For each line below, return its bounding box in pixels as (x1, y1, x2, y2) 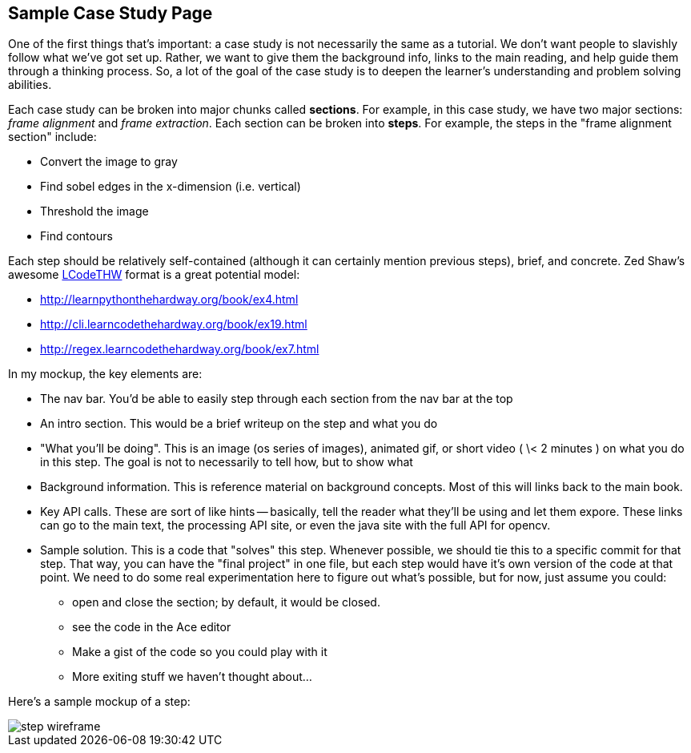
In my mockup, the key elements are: (8, 367, 203, 381)
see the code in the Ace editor (72, 620, 231, 634)
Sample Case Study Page (8, 3, 213, 23)
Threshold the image (40, 204, 149, 219)
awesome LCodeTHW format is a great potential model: (8, 268, 300, 282)
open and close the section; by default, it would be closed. (72, 595, 380, 610)
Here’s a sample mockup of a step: (8, 695, 191, 709)
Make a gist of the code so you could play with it (72, 645, 327, 659)
